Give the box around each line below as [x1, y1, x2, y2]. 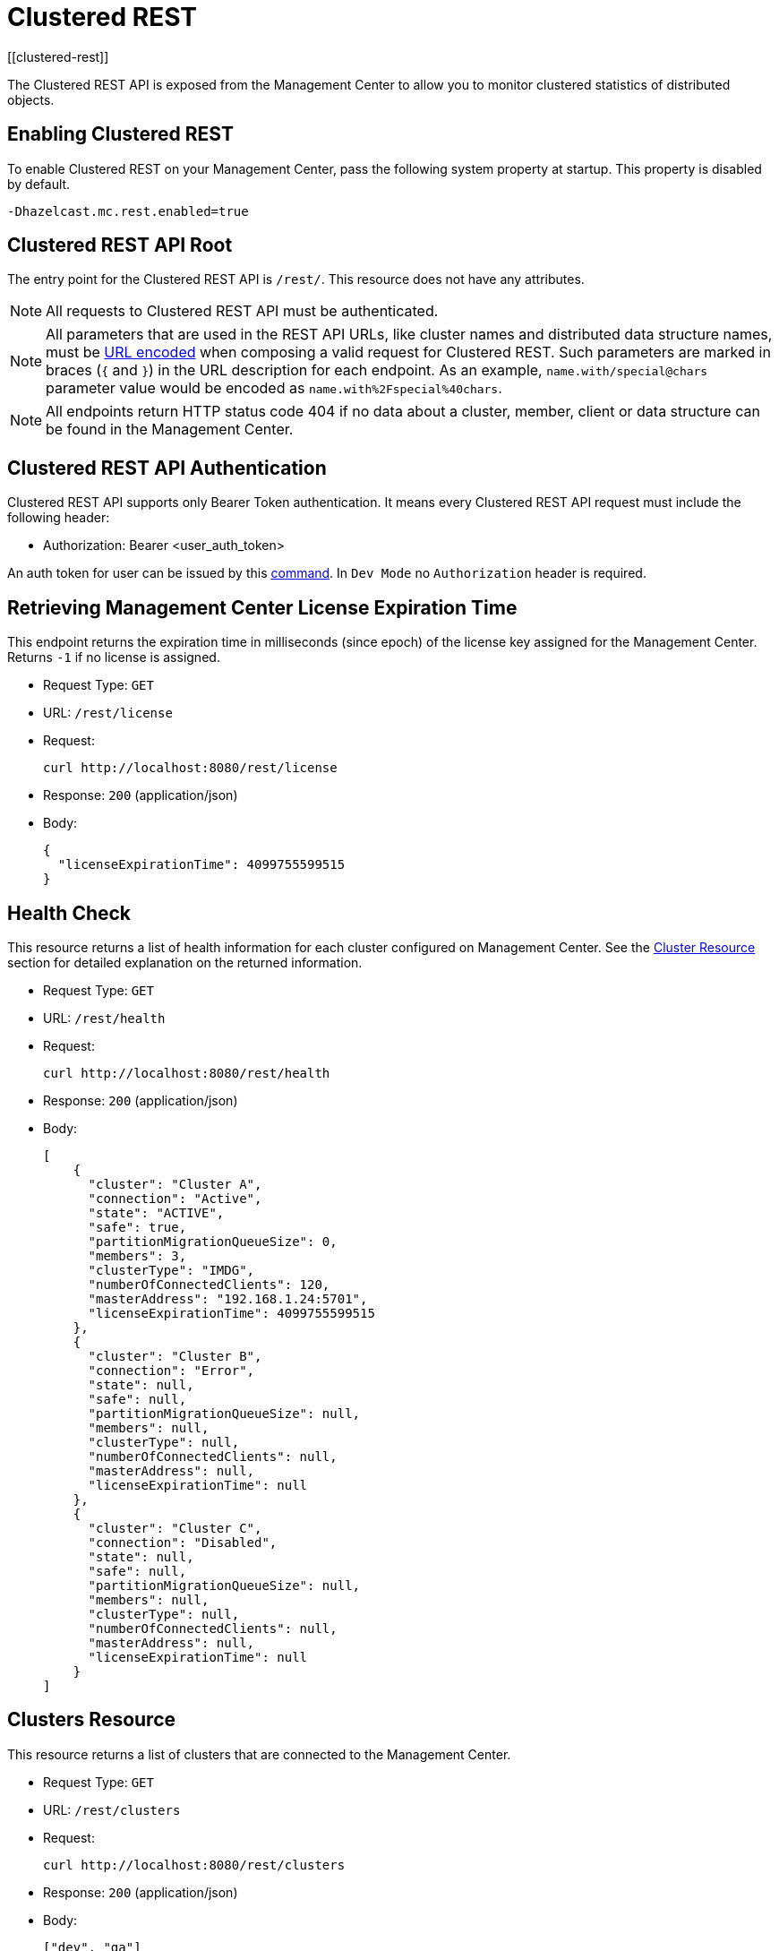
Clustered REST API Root [7, 234, 233, 257]
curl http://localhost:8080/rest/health [43, 1065, 330, 1080]
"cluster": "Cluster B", [88, 1348, 262, 1363]
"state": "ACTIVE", [88, 1205, 225, 1220]
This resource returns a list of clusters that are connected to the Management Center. [7, 1746, 511, 1762]
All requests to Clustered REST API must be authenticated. [46, 302, 439, 321]
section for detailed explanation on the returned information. [7, 954, 363, 970]
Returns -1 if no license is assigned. [7, 649, 220, 666]
